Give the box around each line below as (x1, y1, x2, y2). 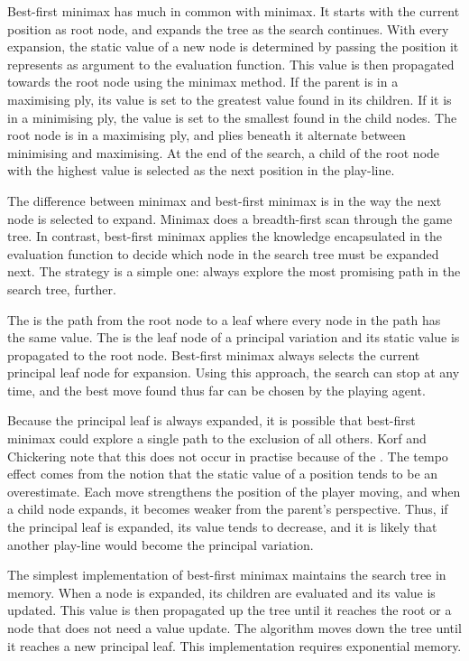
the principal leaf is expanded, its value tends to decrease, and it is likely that (7, 517, 437, 536)
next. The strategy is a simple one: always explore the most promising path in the (7, 262, 461, 281)
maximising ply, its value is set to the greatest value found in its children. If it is (7, 89, 452, 108)
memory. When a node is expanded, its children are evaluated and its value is (7, 582, 436, 601)
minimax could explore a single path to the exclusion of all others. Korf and (7, 429, 427, 448)
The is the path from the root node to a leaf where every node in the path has (7, 310, 441, 329)
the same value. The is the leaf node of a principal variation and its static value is (7, 328, 460, 347)
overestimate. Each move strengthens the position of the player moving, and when (7, 481, 461, 500)
